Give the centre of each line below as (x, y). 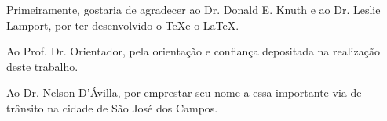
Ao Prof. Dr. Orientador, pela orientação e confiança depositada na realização (193, 51)
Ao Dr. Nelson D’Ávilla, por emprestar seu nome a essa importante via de (184, 93)
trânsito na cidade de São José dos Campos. (112, 107)
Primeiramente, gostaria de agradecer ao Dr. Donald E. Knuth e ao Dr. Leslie (193, 9)
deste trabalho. (42, 66)
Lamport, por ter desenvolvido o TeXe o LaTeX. (123, 25)
